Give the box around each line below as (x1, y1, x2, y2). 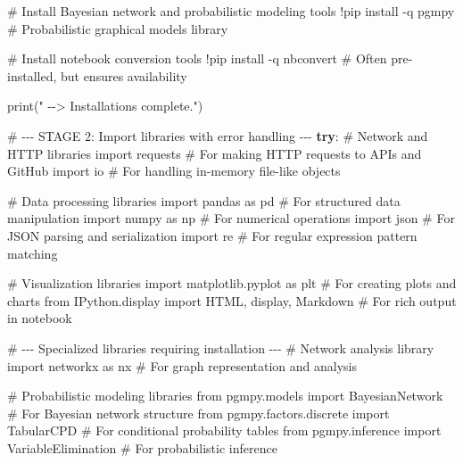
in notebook (7, 309, 72, 327)
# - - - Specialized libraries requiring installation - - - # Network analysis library (7, 338, 434, 357)
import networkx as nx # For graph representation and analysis (7, 356, 358, 375)
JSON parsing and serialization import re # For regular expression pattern (7, 226, 418, 244)
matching (7, 244, 58, 262)
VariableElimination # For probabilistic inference (7, 438, 277, 457)
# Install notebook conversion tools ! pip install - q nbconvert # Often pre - (7, 49, 413, 68)
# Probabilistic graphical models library (7, 19, 228, 37)
